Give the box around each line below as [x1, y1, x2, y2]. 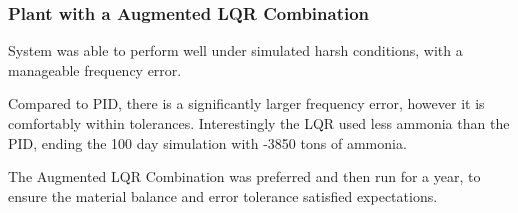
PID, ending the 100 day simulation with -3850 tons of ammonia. [8, 132, 407, 153]
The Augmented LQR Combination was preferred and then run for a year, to [8, 166, 481, 187]
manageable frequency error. [8, 59, 182, 80]
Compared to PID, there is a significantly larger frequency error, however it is [8, 93, 485, 114]
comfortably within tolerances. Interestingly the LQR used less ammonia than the [8, 113, 510, 133]
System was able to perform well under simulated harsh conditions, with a [8, 40, 463, 61]
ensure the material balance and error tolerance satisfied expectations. [8, 185, 438, 206]
